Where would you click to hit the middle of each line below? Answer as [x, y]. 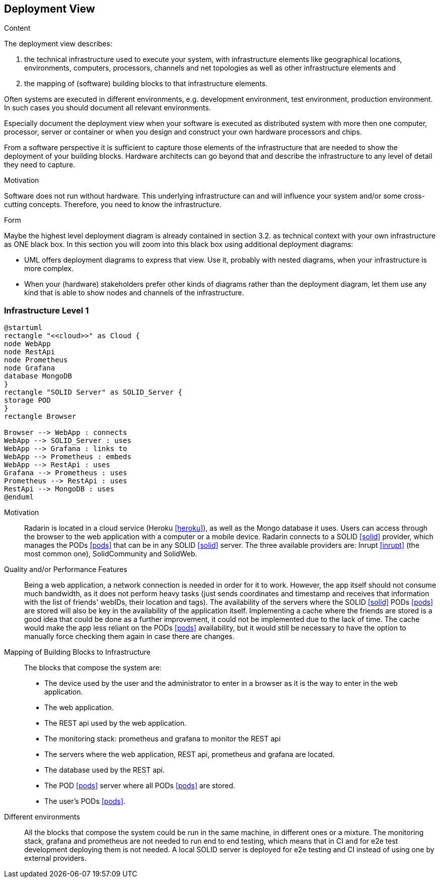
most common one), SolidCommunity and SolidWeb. [111, 554]
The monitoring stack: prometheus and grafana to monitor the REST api [163, 739]
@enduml [19, 497]
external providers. [55, 858]
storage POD [27, 400]
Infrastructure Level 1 [47, 310]
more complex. [49, 269]
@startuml [23, 328]
